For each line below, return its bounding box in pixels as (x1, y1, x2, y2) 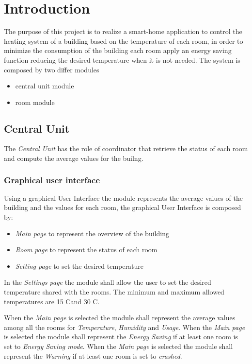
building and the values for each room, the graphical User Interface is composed (4, 202, 241, 212)
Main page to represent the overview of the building (15, 228, 169, 238)
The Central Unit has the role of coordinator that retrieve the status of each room (4, 143, 248, 154)
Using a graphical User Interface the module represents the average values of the (4, 192, 243, 203)
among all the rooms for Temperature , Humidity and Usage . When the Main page (4, 322, 245, 332)
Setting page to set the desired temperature (15, 260, 143, 271)
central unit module (15, 81, 74, 91)
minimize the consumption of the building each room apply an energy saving (4, 45, 232, 55)
